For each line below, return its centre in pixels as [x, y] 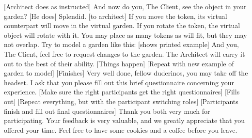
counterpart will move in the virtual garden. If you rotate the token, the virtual [122, 25]
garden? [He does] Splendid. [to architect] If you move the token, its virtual [116, 16]
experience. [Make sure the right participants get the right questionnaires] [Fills [122, 92]
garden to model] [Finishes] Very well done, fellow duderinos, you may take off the [126, 73]
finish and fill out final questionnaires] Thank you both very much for [107, 111]
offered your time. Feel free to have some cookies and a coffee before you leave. [121, 130]
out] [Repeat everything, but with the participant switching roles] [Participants [121, 101]
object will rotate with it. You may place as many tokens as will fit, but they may [126, 35]
